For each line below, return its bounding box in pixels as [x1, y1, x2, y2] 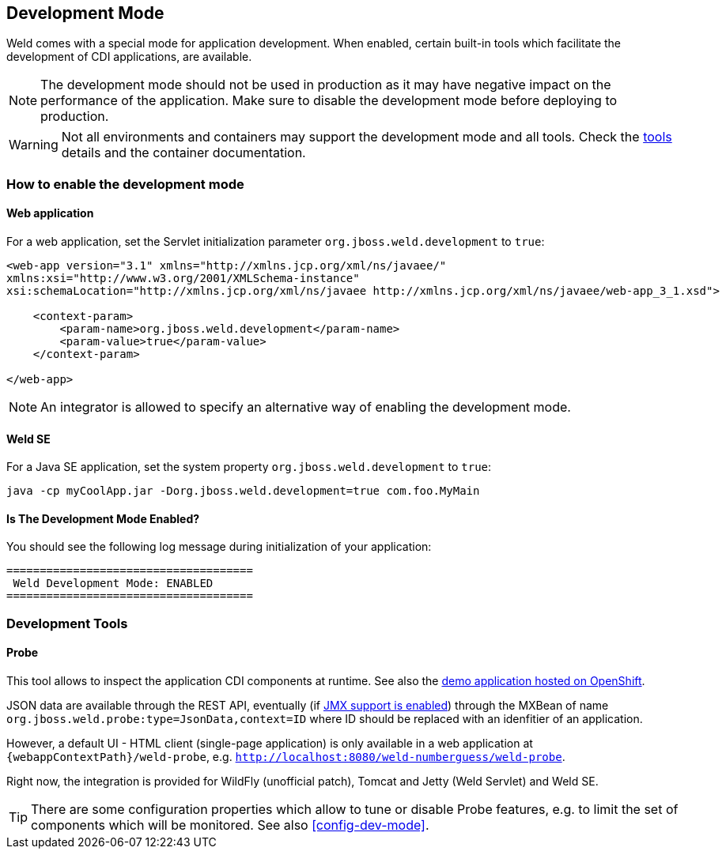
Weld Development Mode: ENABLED [13, 577, 214, 590]
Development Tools [6, 615, 128, 631]
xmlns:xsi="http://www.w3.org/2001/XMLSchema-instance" [6, 272, 360, 285]
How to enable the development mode [6, 175, 244, 192]
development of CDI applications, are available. [6, 50, 252, 64]
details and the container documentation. [61, 145, 306, 161]
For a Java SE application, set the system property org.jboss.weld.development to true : [6, 460, 492, 474]
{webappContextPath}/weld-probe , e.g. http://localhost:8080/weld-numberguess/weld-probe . [6, 750, 565, 764]
